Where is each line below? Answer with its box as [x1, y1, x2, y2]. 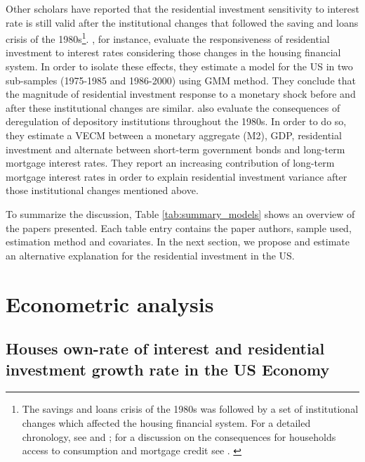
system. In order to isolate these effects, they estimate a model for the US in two [6, 59, 353, 74]
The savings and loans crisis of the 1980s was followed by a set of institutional [22, 402, 359, 416]
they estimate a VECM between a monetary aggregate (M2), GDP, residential [6, 128, 342, 142]
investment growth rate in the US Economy [6, 358, 330, 380]
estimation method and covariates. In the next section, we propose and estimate [6, 234, 350, 249]
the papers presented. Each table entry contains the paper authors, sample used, [6, 220, 352, 235]
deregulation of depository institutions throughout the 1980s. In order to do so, [6, 114, 347, 129]
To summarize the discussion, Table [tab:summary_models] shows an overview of [6, 206, 355, 221]
